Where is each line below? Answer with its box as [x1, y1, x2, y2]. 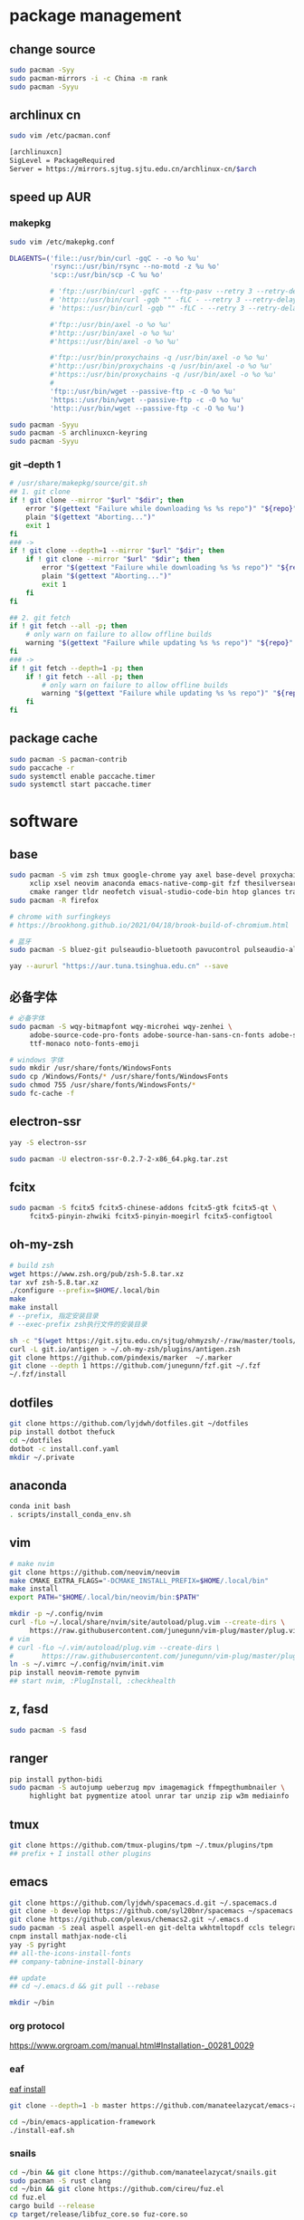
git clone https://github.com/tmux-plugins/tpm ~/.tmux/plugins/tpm [9, 1840, 273, 1850]
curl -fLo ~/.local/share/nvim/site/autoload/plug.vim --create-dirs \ [9, 1618, 285, 1627]
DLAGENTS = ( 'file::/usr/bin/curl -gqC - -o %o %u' [9, 254, 201, 263]
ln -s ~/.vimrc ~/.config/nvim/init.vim [9, 1659, 165, 1669]
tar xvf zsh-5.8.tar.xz [9, 1278, 100, 1287]
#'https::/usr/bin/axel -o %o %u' [49, 337, 180, 346]
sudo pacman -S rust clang [9, 2176, 111, 2186]
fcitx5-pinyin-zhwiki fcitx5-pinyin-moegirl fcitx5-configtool [29, 1212, 273, 1221]
